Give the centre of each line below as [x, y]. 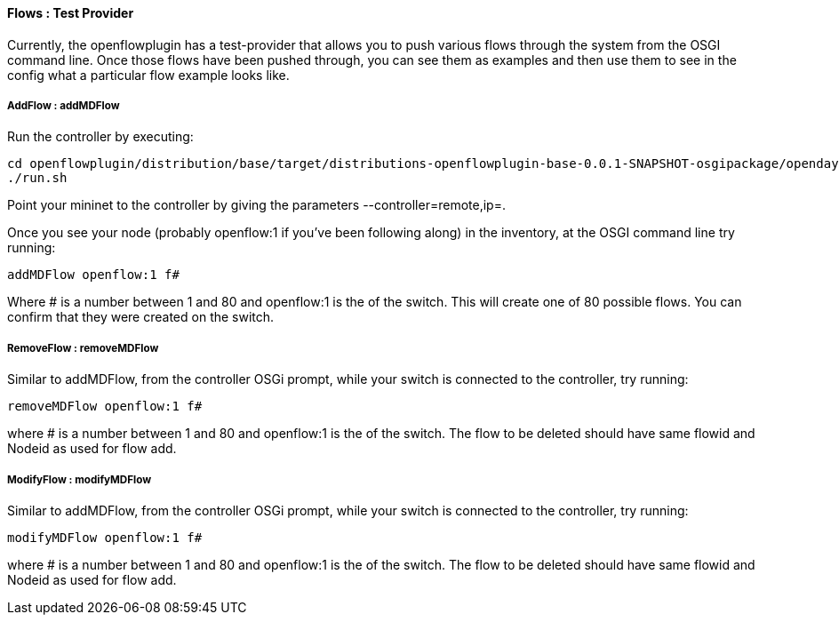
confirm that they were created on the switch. [141, 317]
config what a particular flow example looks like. [148, 75]
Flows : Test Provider [71, 13]
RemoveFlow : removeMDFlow [83, 348]
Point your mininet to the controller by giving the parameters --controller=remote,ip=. [256, 205]
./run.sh [37, 178]
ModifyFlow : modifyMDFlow [80, 479]
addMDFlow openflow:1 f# [93, 275]
